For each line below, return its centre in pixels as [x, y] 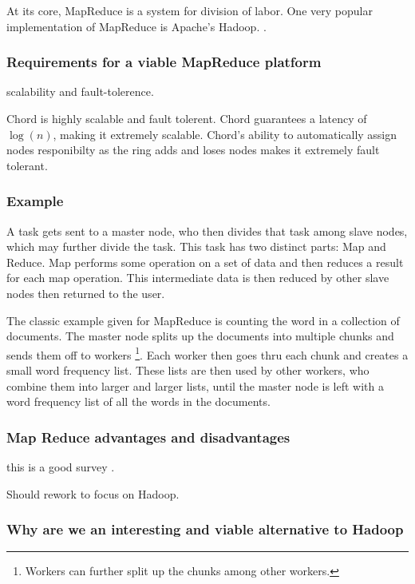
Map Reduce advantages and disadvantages [148, 437]
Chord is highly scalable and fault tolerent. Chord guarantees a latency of [187, 118]
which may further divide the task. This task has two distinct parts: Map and [196, 246]
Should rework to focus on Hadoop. [93, 493]
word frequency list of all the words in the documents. [138, 401]
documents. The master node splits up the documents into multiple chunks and [200, 336]
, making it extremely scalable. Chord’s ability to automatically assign [225, 134]
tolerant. [27, 165]
